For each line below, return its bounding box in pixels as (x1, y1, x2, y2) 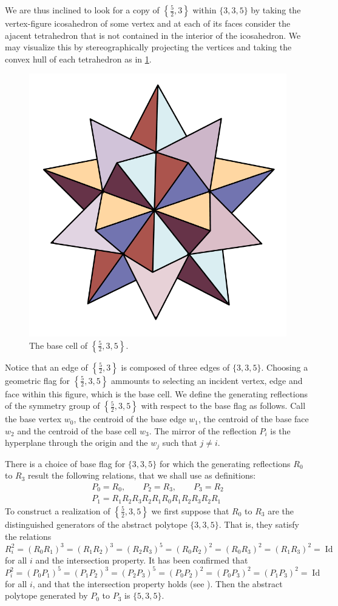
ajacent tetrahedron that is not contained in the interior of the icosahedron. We (5, 29, 301, 41)
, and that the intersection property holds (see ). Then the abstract (32, 577, 283, 590)
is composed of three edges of (121, 360, 230, 373)
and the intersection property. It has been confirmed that (35, 553, 248, 566)
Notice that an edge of (5, 360, 88, 373)
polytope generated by (5, 589, 88, 602)
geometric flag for (5, 374, 70, 386)
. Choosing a (261, 360, 308, 373)
